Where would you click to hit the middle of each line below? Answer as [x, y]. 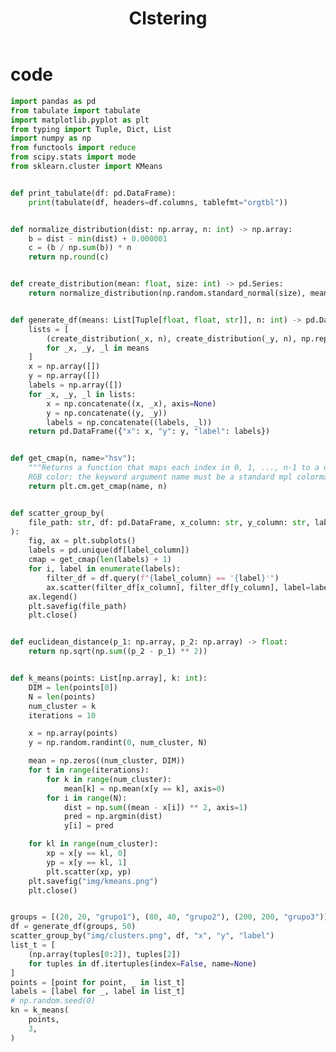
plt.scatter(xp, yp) [89, 872]
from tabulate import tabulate [75, 110]
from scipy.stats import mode [73, 157]
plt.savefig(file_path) [78, 606]
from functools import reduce [73, 148]
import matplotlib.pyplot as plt [80, 120]
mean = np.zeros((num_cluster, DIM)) [107, 761]
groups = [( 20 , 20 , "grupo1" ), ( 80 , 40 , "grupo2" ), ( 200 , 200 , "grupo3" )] [169, 917]
